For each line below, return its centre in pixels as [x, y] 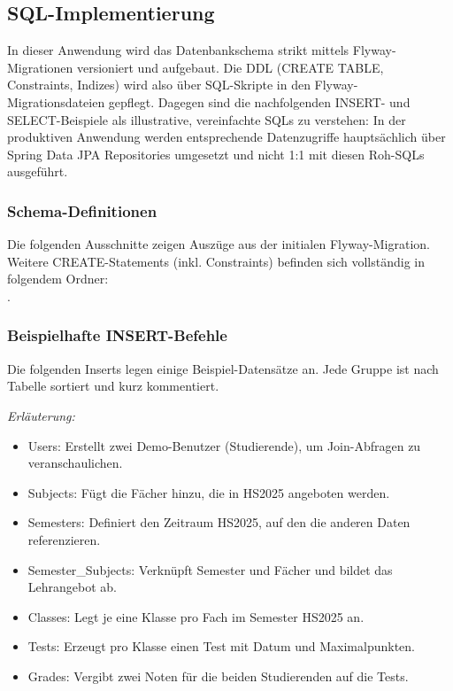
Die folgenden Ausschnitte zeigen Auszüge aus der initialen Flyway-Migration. [219, 244]
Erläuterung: [41, 415]
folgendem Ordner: [58, 279]
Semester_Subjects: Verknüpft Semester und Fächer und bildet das [210, 569]
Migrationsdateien [56, 101]
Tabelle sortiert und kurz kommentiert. [113, 386]
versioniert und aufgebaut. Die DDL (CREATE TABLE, [230, 67]
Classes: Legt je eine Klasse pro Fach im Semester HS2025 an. [196, 616]
